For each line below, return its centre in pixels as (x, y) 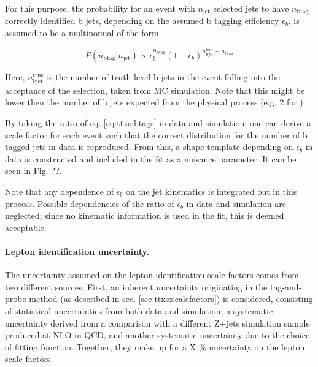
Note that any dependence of (59, 191)
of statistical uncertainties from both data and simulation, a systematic (139, 310)
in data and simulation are (236, 203)
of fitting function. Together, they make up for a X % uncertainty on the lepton (155, 346)
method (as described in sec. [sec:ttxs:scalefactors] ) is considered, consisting (171, 299)
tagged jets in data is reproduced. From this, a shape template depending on (149, 147)
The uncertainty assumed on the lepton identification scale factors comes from (152, 275)
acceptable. (26, 227)
